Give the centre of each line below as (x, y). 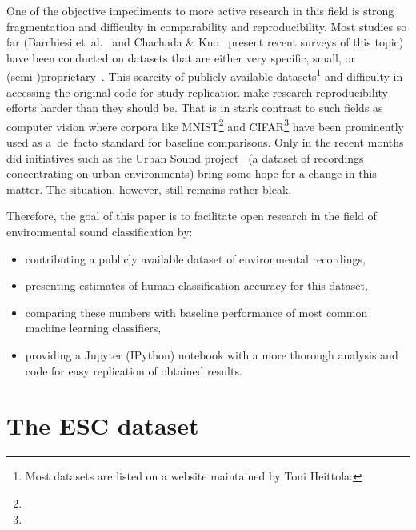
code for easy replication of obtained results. (134, 370)
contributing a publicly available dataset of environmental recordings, (195, 258)
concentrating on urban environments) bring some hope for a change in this (192, 173)
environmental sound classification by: (100, 232)
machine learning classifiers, (93, 328)
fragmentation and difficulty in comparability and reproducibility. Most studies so (207, 26)
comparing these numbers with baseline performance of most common (196, 312)
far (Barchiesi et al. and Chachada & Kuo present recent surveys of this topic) (205, 42)
